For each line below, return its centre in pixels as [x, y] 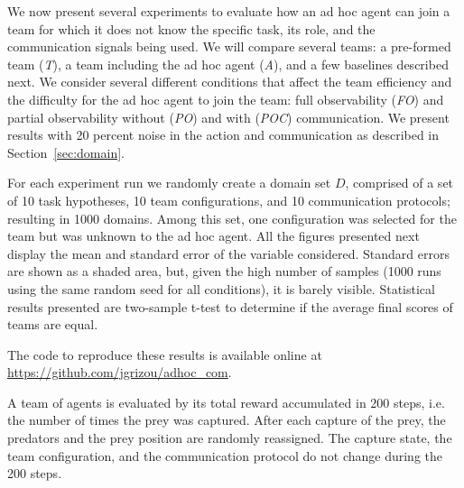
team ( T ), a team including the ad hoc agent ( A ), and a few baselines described [228, 64]
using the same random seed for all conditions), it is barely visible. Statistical [221, 288]
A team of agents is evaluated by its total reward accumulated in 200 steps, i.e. [226, 402]
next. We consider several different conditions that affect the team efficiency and [230, 82]
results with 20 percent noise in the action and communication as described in [223, 135]
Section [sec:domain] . [66, 152]
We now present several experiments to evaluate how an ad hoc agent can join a [229, 11]
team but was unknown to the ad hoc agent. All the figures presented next [213, 236]
